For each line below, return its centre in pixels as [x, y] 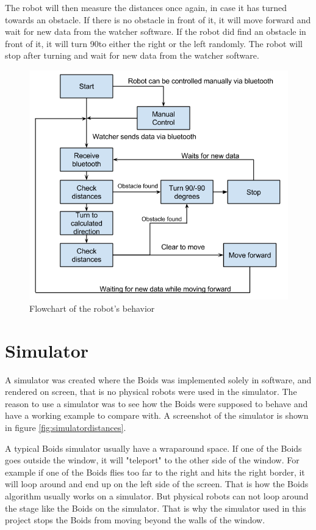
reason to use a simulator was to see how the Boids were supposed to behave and [156, 403]
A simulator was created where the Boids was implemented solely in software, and [158, 379]
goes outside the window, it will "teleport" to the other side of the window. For [152, 460]
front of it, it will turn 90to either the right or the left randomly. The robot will [154, 43]
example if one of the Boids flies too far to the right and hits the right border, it [155, 472]
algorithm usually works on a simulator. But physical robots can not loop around [157, 496]
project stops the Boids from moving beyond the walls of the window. [135, 520]
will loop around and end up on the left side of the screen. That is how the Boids [157, 484]
